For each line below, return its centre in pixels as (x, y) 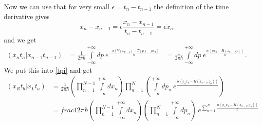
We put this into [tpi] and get (48, 70)
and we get (20, 39)
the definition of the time (191, 6)
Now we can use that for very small (57, 6)
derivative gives (27, 16)
